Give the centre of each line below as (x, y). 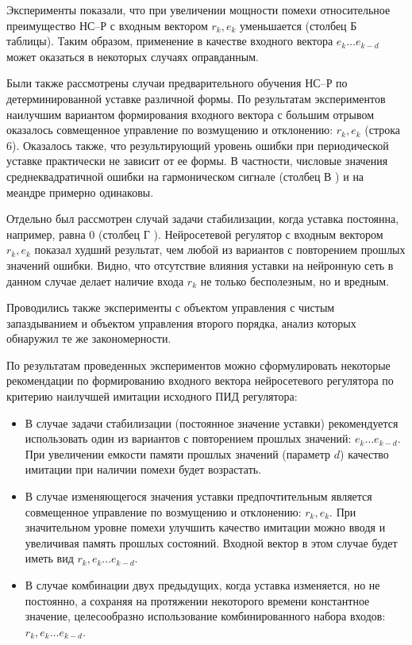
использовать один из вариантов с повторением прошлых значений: (188, 438)
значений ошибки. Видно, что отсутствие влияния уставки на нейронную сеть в (200, 265)
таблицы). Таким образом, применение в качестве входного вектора (170, 41)
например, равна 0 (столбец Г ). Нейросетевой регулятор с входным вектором (195, 234)
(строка (382, 130)
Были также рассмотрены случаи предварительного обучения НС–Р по (177, 83)
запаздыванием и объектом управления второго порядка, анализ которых (181, 322)
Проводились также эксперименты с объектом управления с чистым (171, 307)
